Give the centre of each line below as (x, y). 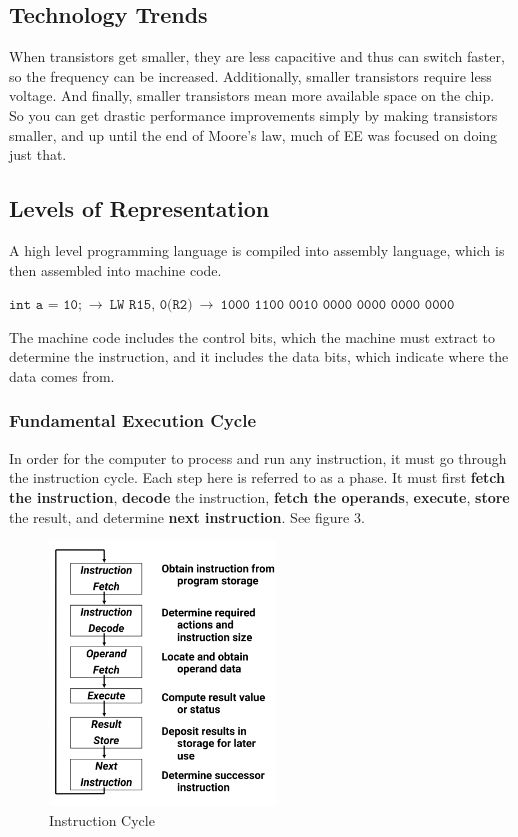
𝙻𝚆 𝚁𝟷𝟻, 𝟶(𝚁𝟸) (151, 305)
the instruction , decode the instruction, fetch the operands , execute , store (259, 496)
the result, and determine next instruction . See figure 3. (187, 516)
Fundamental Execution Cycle (133, 420)
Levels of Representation (139, 208)
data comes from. (62, 375)
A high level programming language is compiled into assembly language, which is (257, 249)
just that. (38, 154)
